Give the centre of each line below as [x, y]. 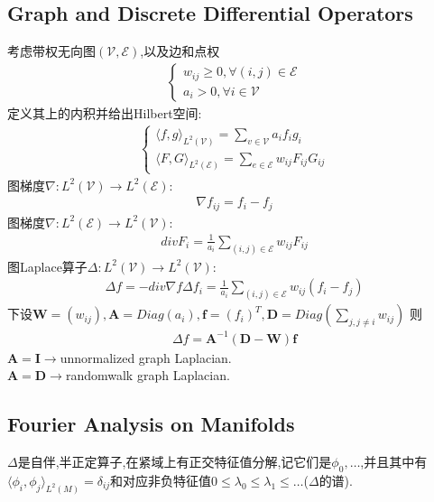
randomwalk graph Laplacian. [148, 375]
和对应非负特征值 [161, 481]
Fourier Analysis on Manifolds [151, 424]
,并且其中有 [394, 462]
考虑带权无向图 [51, 51]
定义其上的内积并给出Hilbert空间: [105, 112]
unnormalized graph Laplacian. [146, 357]
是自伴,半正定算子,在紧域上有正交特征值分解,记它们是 [175, 462]
